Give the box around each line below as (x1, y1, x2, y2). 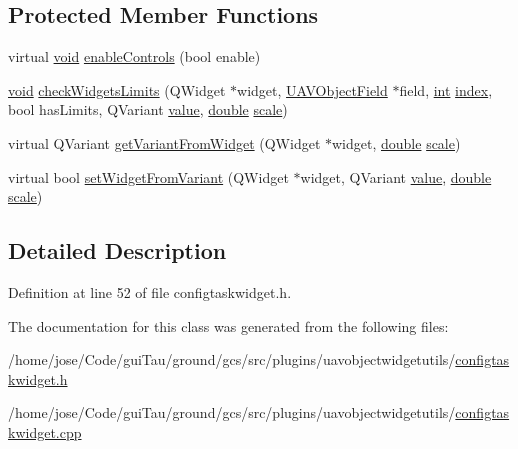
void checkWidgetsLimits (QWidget (8, 79, 226, 100)
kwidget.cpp (8, 421, 82, 442)
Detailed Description (8, 235, 227, 266)
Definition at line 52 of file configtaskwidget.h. (8, 281, 292, 302)
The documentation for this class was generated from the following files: (8, 315, 449, 336)
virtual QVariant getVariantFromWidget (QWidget (8, 132, 321, 153)
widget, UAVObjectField (237, 79, 388, 100)
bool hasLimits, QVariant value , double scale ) (8, 99, 288, 120)
